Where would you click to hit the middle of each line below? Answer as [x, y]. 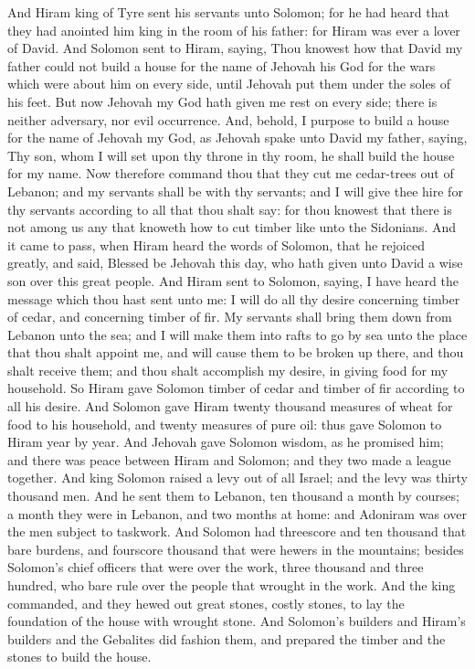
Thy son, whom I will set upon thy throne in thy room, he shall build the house [231, 155]
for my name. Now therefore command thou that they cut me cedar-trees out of [231, 173]
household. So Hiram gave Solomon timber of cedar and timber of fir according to [236, 388]
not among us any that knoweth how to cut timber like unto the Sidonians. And [232, 227]
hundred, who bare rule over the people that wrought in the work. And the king [232, 585]
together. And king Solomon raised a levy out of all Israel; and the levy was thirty [238, 478]
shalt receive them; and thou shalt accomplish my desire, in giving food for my [228, 370]
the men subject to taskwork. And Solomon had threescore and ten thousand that [237, 531]
